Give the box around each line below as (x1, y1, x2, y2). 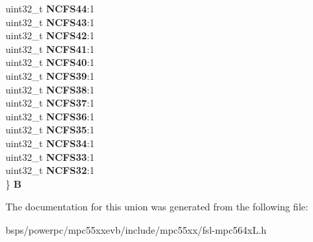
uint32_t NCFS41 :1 (5, 41, 95, 56)
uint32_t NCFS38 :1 (5, 82, 95, 96)
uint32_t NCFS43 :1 (5, 14, 95, 29)
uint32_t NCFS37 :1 (5, 96, 95, 110)
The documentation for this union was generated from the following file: (5, 199, 308, 214)
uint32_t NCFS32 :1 (5, 163, 95, 177)
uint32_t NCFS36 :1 (5, 109, 95, 123)
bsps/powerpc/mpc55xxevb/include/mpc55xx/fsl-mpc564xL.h (5, 222, 267, 236)
